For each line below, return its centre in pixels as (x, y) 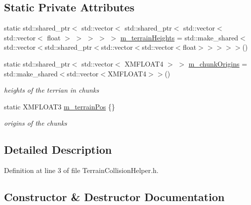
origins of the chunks (36, 123)
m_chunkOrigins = (218, 63)
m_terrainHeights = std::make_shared (179, 37)
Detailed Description (58, 150)
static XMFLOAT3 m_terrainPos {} (60, 106)
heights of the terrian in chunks (52, 90)
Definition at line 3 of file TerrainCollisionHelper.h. (81, 170)
